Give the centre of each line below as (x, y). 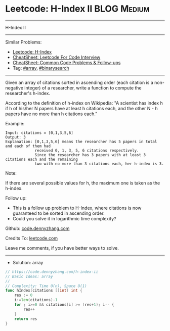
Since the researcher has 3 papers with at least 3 (90, 155)
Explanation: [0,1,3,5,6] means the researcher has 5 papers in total (81, 141)
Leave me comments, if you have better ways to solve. (62, 248)
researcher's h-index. (28, 93)
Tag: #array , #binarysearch (41, 68)
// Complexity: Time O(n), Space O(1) (46, 286)
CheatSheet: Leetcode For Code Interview (56, 57)
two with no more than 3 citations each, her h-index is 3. (99, 164)
